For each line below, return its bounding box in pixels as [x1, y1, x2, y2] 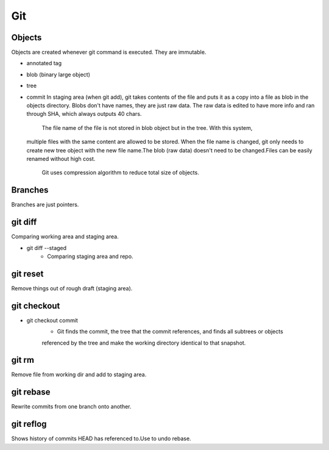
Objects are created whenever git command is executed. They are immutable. [11, 49, 207, 56]
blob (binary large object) [26, 71, 91, 78]
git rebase [11, 387, 51, 398]
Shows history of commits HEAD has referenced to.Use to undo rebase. [11, 435, 191, 442]
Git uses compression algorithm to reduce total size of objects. [41, 169, 199, 176]
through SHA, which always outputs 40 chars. [26, 110, 142, 118]
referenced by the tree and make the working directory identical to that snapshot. [41, 339, 246, 346]
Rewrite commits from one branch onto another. [11, 403, 132, 410]
